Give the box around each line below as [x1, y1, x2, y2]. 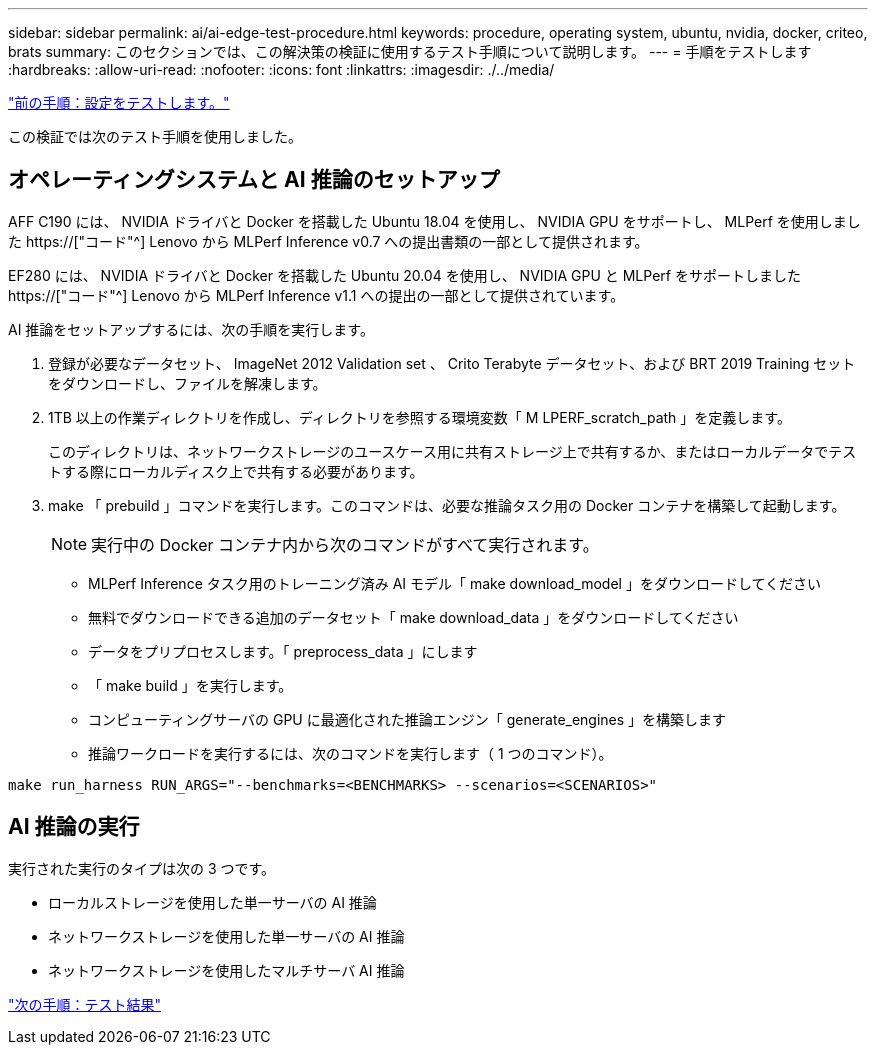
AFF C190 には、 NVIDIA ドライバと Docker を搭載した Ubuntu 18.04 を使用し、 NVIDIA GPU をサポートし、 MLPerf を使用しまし [8, 212, 861, 230]
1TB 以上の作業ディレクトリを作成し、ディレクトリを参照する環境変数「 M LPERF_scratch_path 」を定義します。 [48, 408, 791, 426]
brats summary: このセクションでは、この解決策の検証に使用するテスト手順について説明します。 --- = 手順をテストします [8, 43, 812, 60]
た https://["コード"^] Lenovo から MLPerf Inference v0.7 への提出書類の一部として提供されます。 [8, 232, 649, 250]
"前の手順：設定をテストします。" [8, 94, 230, 111]
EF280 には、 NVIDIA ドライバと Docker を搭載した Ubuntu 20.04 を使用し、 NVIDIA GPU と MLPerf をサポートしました [8, 266, 801, 284]
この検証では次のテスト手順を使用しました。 [8, 128, 302, 145]
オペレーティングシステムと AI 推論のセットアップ [8, 167, 500, 193]
